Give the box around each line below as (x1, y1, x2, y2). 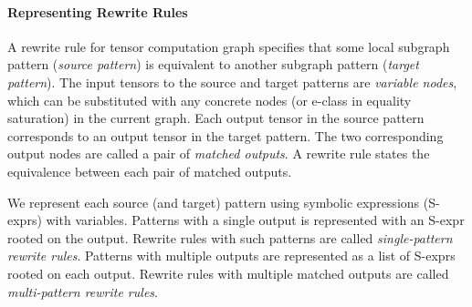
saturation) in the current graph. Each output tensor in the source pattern (7, 108, 425, 128)
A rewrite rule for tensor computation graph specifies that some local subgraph (7, 36, 450, 56)
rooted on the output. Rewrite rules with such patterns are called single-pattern (7, 228, 453, 247)
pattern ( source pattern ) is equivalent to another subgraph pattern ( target (7, 55, 419, 74)
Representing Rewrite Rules (7, 2, 188, 21)
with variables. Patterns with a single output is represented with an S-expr (46, 210, 465, 230)
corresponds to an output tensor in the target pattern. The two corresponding (7, 126, 444, 145)
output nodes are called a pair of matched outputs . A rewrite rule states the (7, 144, 430, 163)
